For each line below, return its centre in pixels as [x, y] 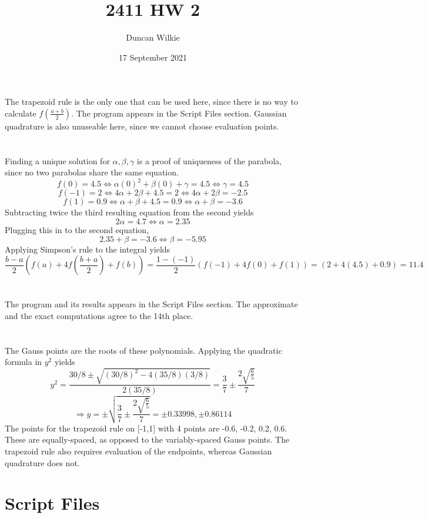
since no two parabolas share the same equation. [92, 172]
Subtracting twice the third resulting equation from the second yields [129, 212]
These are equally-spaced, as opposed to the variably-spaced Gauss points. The [147, 439]
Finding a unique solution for [57, 160]
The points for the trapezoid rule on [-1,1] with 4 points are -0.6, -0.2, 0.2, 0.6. [146, 428]
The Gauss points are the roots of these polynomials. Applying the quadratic [143, 350]
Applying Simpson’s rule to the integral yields [88, 249]
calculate [21, 113]
